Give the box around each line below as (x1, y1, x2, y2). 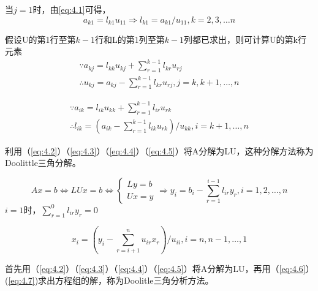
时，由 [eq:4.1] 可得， (32, 3, 111, 15)
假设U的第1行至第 (5, 32, 76, 45)
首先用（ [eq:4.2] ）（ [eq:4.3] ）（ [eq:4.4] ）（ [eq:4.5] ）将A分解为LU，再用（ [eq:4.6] (5, 262, 306, 274)
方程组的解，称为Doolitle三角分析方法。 (55, 274, 214, 287)
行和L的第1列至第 (94, 32, 165, 45)
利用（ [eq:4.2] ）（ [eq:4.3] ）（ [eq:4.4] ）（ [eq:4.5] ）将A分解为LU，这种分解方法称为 (5, 144, 314, 157)
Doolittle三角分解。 (5, 156, 81, 169)
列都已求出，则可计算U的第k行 (184, 32, 306, 45)
